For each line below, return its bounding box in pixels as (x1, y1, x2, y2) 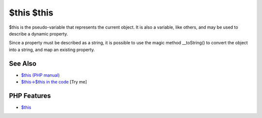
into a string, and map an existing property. (9, 47, 95, 52)
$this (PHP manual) (21, 72, 60, 78)
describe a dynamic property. (9, 31, 68, 36)
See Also (9, 59, 36, 67)
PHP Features (9, 91, 51, 100)
